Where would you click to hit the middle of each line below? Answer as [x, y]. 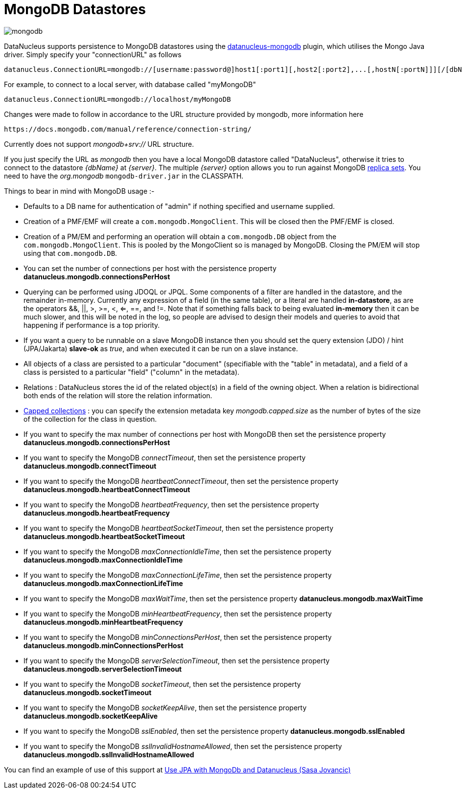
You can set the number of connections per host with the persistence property [150, 268]
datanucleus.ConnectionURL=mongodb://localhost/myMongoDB [117, 99]
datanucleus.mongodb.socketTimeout [88, 692]
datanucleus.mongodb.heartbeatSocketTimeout [104, 536]
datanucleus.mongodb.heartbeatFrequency [97, 513]
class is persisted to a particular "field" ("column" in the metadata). [132, 372]
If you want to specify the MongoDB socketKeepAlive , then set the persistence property [165, 707]
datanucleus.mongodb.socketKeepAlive [91, 716]
